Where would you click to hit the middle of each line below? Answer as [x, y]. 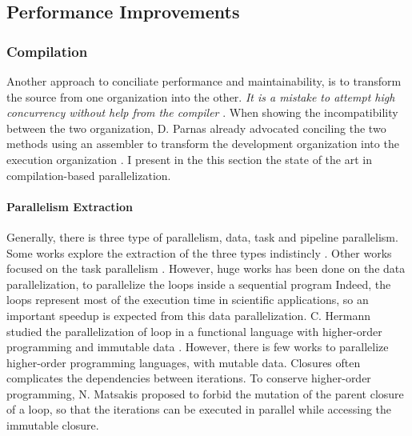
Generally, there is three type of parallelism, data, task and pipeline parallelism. [202, 236]
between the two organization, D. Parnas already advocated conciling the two [196, 128]
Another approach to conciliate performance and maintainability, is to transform [204, 81]
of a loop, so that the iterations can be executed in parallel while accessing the [199, 409]
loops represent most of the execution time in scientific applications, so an [188, 300]
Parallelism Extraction [70, 206]
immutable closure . [53, 425]
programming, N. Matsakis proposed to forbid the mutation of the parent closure [205, 393]
